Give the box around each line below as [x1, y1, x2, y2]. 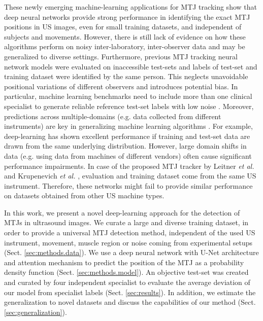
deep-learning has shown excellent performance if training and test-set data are [4, 130, 250, 141]
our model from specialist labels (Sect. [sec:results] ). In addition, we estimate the [4, 287, 256, 297]
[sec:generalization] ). [4, 306, 67, 317]
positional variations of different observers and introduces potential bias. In [4, 81, 238, 91]
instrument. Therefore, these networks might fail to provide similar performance [4, 180, 253, 191]
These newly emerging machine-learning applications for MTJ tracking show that [4, 2, 257, 12]
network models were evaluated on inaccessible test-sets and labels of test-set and [4, 61, 257, 72]
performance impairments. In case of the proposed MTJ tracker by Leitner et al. [4, 160, 254, 171]
